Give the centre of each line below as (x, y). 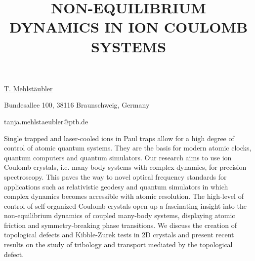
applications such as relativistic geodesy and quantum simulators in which (116, 186)
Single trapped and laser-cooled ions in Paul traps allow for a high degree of (119, 138)
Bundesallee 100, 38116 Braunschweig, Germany (77, 105)
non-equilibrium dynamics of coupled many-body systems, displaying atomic (120, 215)
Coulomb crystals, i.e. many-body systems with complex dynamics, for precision (125, 167)
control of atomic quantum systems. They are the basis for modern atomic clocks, (128, 148)
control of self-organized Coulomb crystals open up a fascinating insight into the (125, 205)
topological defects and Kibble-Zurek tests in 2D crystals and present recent (119, 235)
